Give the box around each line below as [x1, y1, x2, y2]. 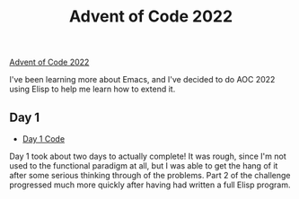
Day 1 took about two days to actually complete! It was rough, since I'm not [9, 151, 287, 161]
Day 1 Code [22, 134, 66, 144]
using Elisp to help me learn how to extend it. [9, 83, 176, 95]
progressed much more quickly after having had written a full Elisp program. [9, 179, 291, 190]
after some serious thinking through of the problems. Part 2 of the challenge [9, 170, 291, 180]
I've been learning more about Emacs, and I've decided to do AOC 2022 [9, 74, 276, 85]
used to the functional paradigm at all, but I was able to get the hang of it [9, 160, 278, 171]
